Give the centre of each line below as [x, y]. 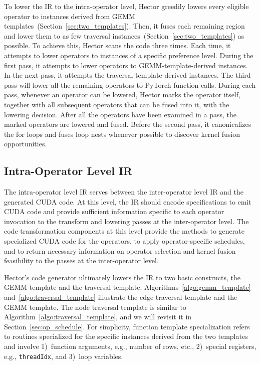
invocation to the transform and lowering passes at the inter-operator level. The [126, 221]
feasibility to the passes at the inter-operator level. [81, 260]
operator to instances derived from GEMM [70, 16]
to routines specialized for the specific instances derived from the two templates [126, 336]
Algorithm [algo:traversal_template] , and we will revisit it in [98, 317]
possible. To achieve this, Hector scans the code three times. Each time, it [117, 45]
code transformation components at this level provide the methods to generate [124, 231]
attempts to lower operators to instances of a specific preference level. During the [129, 55]
